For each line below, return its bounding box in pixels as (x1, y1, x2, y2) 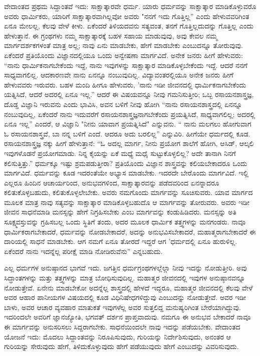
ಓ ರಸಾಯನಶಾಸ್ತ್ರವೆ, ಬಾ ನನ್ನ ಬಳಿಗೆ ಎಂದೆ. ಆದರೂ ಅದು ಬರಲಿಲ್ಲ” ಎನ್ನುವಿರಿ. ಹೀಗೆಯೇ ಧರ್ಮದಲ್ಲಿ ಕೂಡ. (4, 128, 250, 138)
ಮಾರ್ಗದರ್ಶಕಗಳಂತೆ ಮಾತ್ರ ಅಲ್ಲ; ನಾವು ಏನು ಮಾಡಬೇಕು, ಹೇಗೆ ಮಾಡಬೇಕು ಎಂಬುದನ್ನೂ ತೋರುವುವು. (4, 40, 243, 50)
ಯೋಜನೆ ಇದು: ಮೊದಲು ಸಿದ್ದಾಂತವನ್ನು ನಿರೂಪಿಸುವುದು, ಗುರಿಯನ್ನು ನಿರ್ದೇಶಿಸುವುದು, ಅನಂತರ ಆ (4, 331, 231, 341)
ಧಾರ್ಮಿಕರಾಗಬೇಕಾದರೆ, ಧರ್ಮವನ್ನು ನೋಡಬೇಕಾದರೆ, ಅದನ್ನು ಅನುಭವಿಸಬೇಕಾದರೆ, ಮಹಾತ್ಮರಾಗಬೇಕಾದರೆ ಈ (4, 226, 256, 236)
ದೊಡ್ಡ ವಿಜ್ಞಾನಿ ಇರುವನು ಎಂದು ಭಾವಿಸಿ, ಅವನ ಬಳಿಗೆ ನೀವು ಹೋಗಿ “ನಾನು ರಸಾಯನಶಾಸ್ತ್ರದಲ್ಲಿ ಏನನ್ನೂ (4, 98, 242, 109)
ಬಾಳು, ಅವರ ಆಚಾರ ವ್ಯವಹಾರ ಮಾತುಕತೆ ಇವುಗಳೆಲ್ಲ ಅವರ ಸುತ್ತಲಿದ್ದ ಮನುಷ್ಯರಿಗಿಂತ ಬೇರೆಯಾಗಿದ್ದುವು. (4, 301, 241, 312)
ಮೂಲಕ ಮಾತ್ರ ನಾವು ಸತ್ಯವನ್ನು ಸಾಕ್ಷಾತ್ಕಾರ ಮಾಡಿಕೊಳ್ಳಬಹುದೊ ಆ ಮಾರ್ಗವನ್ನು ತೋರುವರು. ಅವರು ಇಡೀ (4, 196, 249, 207)
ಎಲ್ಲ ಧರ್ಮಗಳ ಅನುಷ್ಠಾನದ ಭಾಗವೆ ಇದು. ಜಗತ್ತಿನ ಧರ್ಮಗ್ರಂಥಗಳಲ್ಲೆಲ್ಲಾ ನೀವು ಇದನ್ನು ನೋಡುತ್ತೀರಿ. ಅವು (4, 262, 247, 273)
